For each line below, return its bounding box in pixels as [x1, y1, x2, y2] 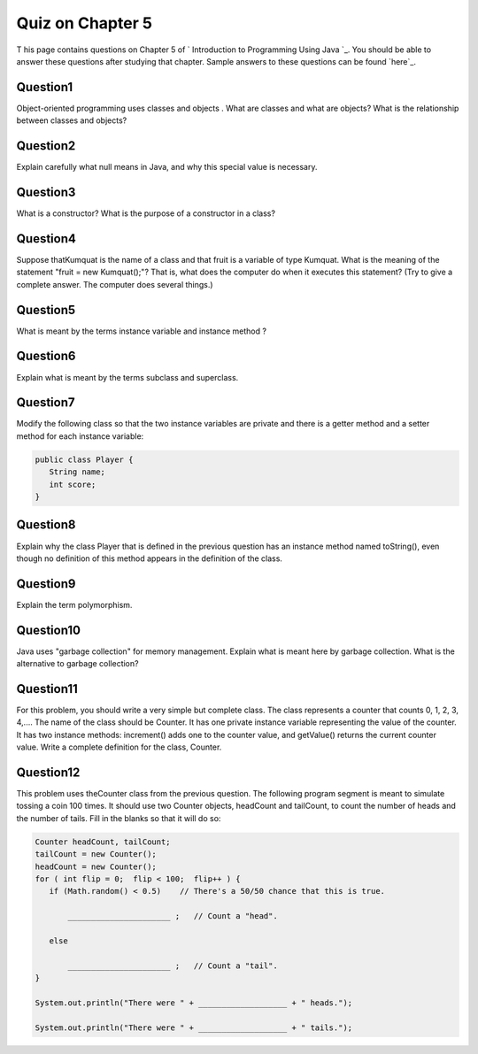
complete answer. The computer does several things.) [16, 279, 213, 289]
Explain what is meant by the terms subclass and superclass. [16, 372, 239, 382]
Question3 [16, 184, 76, 199]
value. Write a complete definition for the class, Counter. [16, 742, 222, 752]
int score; [49, 479, 96, 489]
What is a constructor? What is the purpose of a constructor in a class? [16, 208, 276, 219]
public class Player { [35, 454, 134, 465]
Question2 [16, 138, 76, 154]
